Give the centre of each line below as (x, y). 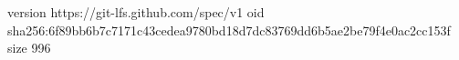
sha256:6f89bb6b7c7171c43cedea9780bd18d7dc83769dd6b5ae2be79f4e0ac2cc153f (229, 30)
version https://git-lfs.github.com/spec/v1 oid (136, 12)
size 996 (29, 48)
